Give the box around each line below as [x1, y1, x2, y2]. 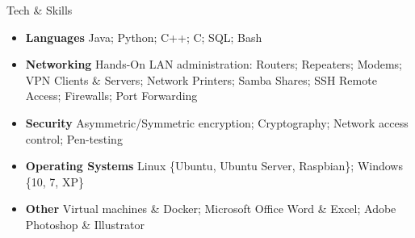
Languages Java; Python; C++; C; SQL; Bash [25, 28, 262, 45]
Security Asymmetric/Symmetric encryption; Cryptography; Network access [25, 114, 409, 131]
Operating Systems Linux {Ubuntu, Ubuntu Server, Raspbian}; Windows [25, 157, 403, 174]
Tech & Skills [6, 2, 73, 18]
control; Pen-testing [25, 130, 123, 147]
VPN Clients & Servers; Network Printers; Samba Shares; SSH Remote [25, 71, 377, 88]
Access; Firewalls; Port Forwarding [25, 87, 198, 104]
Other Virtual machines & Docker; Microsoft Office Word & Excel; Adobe [25, 200, 396, 217]
